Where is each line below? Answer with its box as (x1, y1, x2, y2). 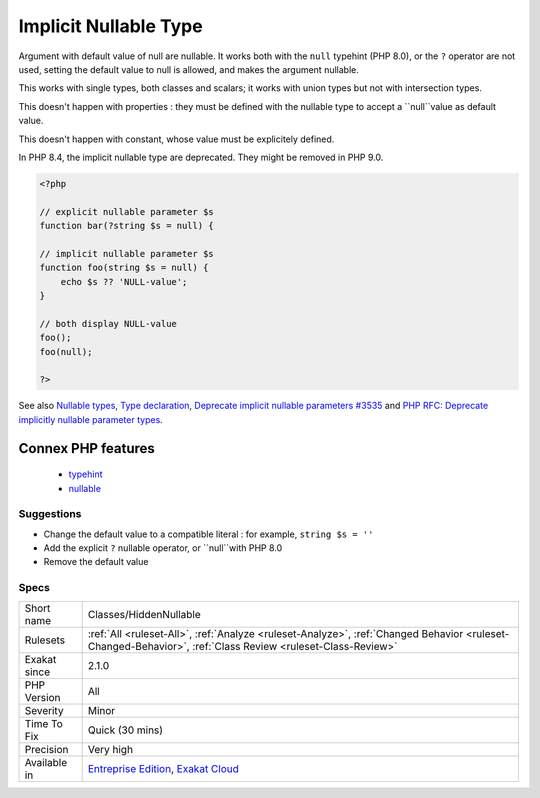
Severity (24, 703, 64, 717)
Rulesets (24, 633, 65, 647)
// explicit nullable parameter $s (39, 206, 214, 217)
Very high (87, 742, 134, 756)
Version (24, 690, 61, 704)
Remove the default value (43, 556, 149, 568)
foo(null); (39, 346, 93, 357)
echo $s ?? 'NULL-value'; (60, 276, 188, 287)
